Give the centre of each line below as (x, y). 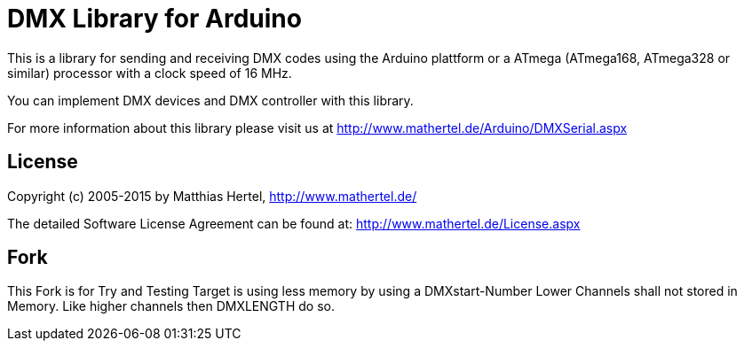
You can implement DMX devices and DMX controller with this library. (210, 100)
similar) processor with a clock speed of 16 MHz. (150, 73)
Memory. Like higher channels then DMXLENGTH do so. (171, 306)
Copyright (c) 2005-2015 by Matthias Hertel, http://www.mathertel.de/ (212, 196)
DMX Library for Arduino (154, 19)
